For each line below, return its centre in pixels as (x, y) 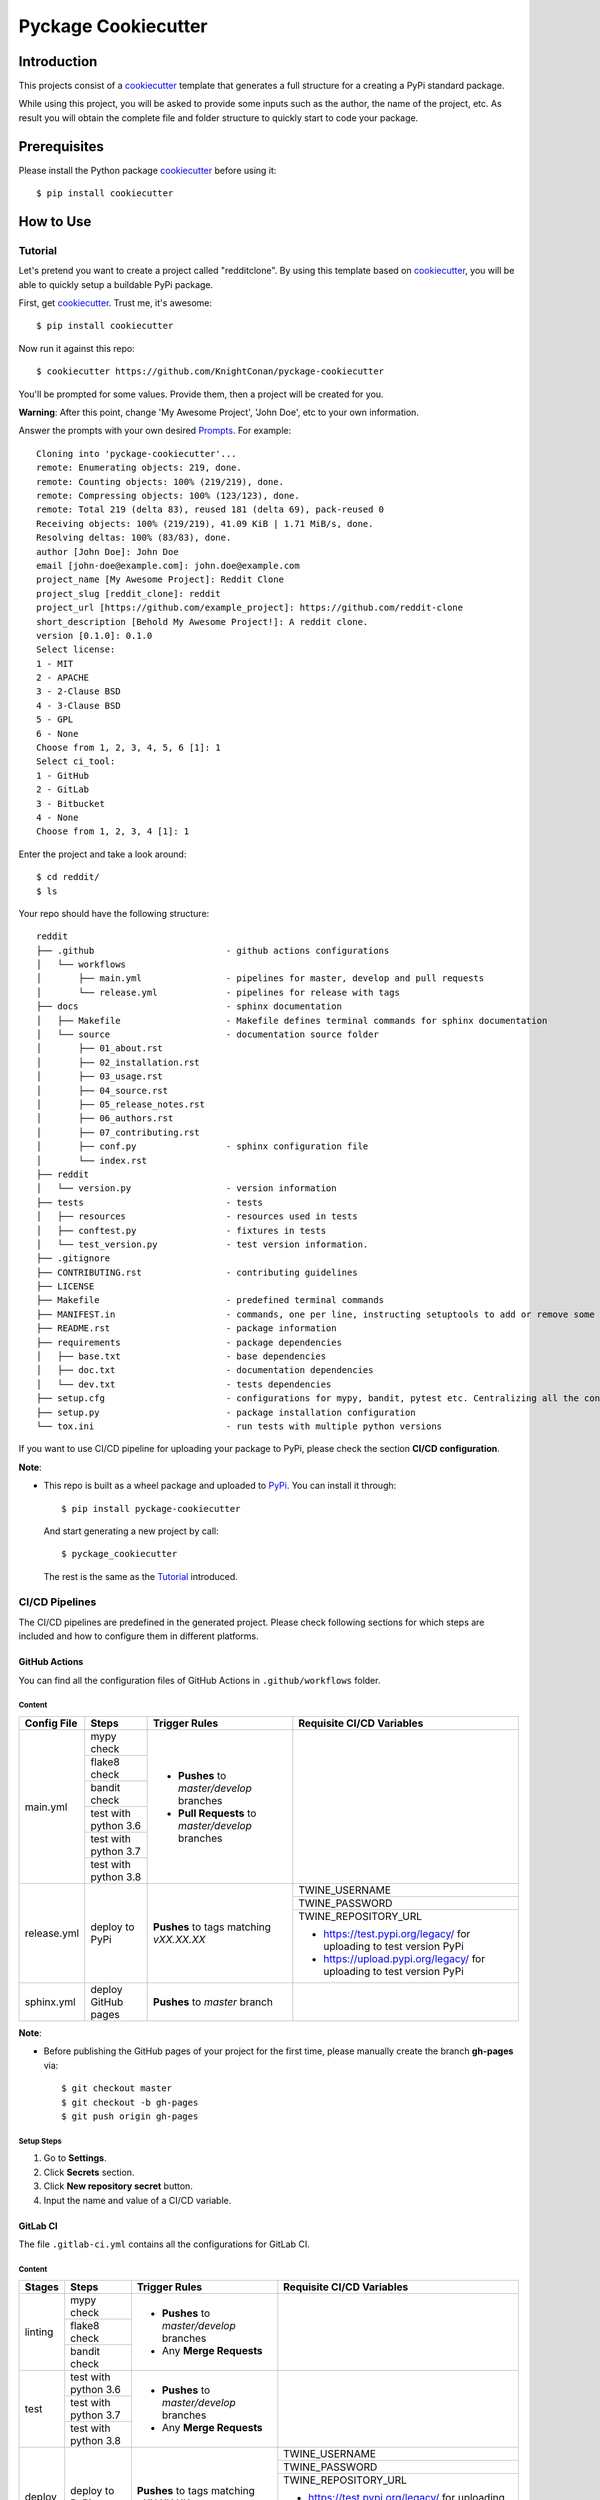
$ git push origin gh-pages (130, 2116)
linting (39, 2332)
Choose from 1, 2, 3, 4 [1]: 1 (113, 831)
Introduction (58, 61)
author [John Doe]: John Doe (107, 551)
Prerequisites (61, 146)
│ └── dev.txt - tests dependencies (184, 1384)
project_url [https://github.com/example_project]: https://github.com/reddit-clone (250, 608)
